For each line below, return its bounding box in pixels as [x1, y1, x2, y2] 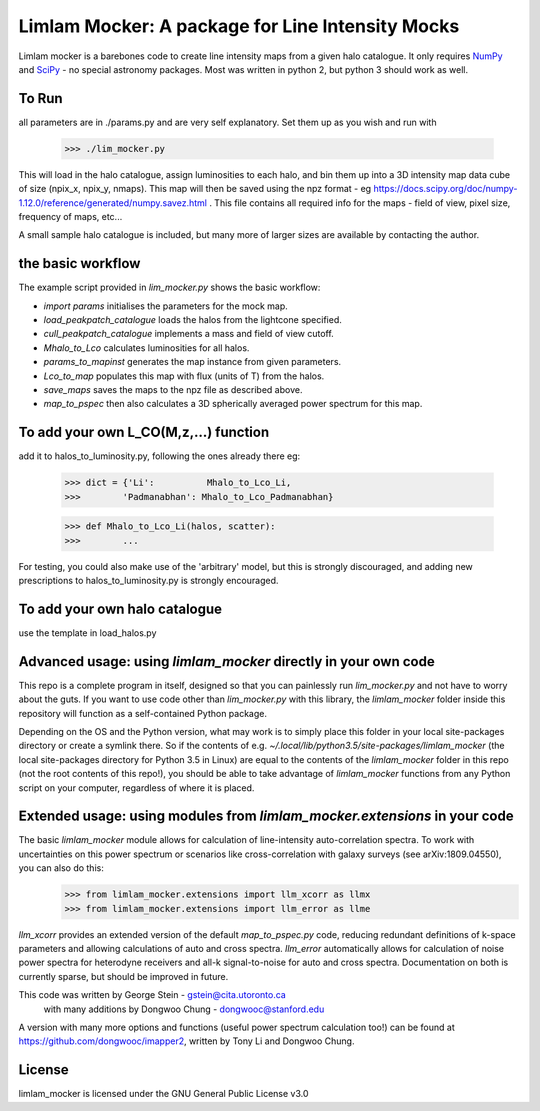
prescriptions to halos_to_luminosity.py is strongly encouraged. [18, 575, 279, 587]
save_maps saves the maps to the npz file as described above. [43, 384, 303, 396]
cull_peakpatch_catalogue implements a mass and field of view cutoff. [43, 328, 334, 340]
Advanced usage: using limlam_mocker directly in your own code [18, 653, 435, 670]
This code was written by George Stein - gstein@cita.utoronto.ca [18, 989, 287, 1001]
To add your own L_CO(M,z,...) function [18, 424, 270, 441]
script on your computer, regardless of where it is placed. [18, 781, 255, 794]
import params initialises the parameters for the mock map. [43, 300, 289, 312]
